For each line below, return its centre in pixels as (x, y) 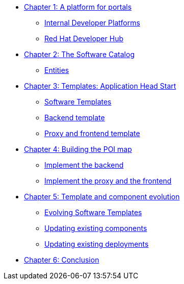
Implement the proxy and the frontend (108, 181)
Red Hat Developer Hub (84, 38)
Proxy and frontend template (92, 133)
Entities (57, 70)
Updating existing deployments (97, 244)
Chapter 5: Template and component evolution (102, 197)
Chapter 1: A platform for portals (78, 7)
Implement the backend (84, 165)
